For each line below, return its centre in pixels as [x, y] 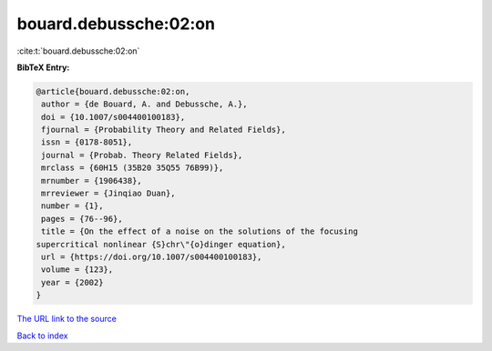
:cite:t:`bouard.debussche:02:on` [78, 51]
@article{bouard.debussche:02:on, [113, 91]
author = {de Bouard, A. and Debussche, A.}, [144, 104]
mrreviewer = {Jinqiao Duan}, [109, 194]
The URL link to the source [67, 319]
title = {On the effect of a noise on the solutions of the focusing [200, 231]
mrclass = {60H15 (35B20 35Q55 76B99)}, [133, 168]
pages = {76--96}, [82, 219]
